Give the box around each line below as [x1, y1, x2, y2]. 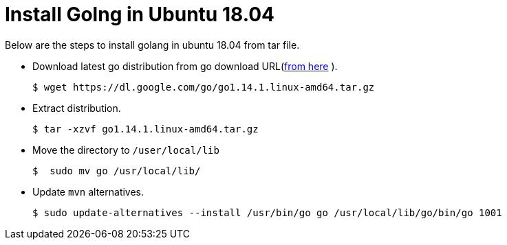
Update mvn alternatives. [32, 185, 144, 198]
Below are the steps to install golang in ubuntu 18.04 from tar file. [5, 38, 300, 51]
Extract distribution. [32, 102, 121, 114]
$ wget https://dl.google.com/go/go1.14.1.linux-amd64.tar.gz [32, 81, 375, 93]
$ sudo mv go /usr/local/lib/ [32, 165, 201, 176]
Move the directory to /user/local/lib [32, 143, 219, 156]
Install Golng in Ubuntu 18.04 [5, 3, 274, 26]
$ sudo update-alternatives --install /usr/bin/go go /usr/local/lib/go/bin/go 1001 [32, 207, 502, 218]
